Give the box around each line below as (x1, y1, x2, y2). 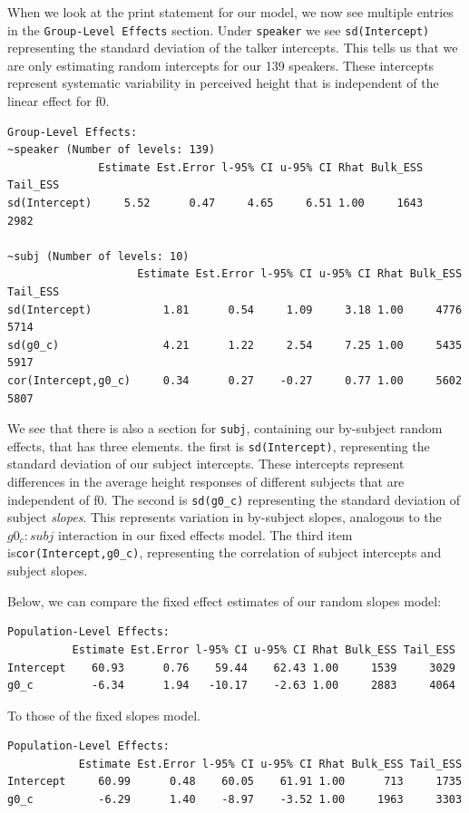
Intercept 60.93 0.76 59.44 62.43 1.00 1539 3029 (7, 661, 455, 674)
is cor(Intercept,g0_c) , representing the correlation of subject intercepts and (7, 543, 442, 562)
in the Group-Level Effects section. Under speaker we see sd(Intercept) (7, 20, 430, 39)
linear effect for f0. (7, 92, 110, 111)
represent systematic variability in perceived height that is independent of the (7, 73, 439, 92)
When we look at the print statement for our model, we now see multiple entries (7, 3, 454, 21)
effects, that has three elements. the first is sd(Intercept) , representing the (7, 436, 430, 455)
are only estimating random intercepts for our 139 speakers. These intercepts (7, 55, 435, 74)
